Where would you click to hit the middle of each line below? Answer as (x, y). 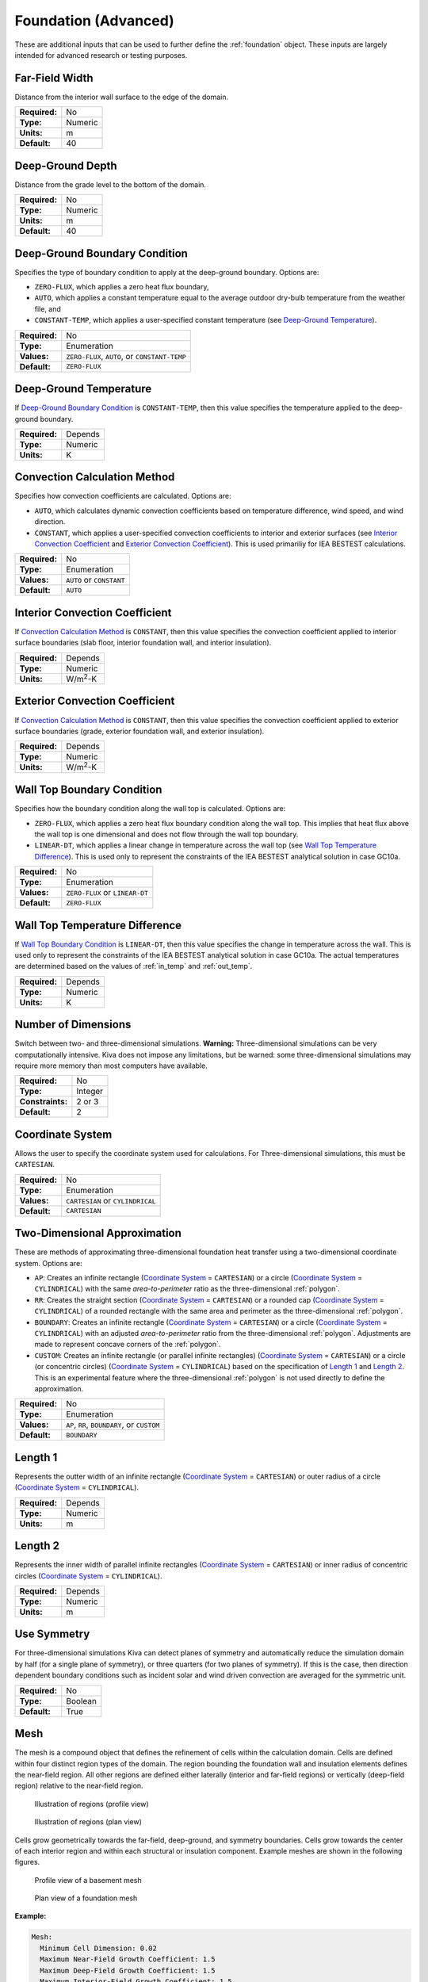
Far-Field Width (54, 78)
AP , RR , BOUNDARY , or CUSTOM (113, 1425)
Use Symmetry (52, 1634)
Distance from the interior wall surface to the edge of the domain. (122, 97)
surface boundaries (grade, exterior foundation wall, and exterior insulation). (139, 731)
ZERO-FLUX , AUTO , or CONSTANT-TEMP (126, 356)
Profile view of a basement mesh (88, 1880)
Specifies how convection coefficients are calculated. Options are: (123, 496)
